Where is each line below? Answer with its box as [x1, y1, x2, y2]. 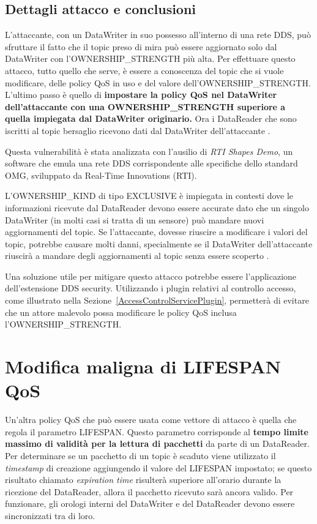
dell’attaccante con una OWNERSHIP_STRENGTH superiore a [5, 100, 286, 113]
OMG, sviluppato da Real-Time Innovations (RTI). [5, 168, 197, 181]
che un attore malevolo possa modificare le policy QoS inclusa [5, 305, 237, 318]
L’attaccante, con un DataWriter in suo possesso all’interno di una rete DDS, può [5, 28, 311, 41]
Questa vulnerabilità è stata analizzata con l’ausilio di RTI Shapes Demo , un [5, 144, 293, 157]
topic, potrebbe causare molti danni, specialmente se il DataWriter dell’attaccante [5, 237, 313, 250]
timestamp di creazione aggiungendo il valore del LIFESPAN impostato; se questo [5, 461, 312, 474]
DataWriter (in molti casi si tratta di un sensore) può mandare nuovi [5, 213, 264, 226]
